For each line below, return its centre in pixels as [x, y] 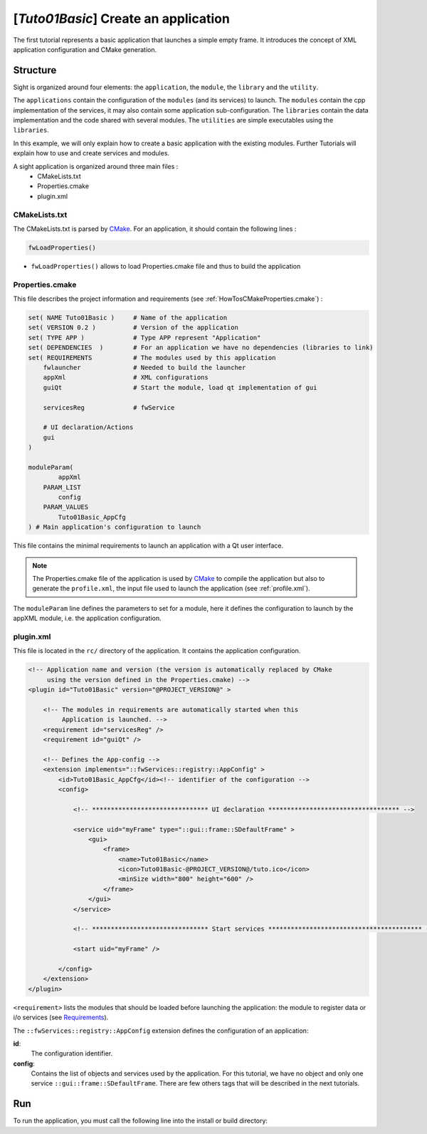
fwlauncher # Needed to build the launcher [144, 367]
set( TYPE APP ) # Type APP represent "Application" [144, 337]
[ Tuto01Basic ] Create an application [122, 19]
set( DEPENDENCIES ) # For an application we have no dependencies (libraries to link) [201, 348]
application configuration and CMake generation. [85, 49]
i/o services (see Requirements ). [61, 1017]
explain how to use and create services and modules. [91, 153]
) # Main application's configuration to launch [115, 527]
